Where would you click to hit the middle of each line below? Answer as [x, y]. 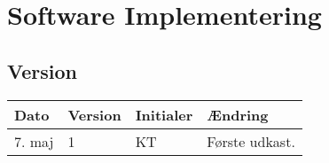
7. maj [34, 141]
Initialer [164, 114]
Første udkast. [251, 141]
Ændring [238, 114]
